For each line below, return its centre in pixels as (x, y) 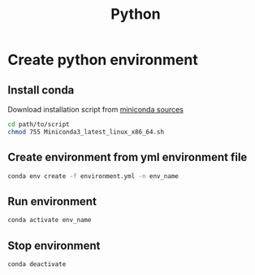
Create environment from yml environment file (127, 157)
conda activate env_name (50, 220)
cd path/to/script (39, 124)
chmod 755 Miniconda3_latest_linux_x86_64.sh (86, 132)
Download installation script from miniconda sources (96, 109)
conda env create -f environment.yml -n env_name (93, 176)
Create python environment (103, 60)
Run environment (52, 201)
